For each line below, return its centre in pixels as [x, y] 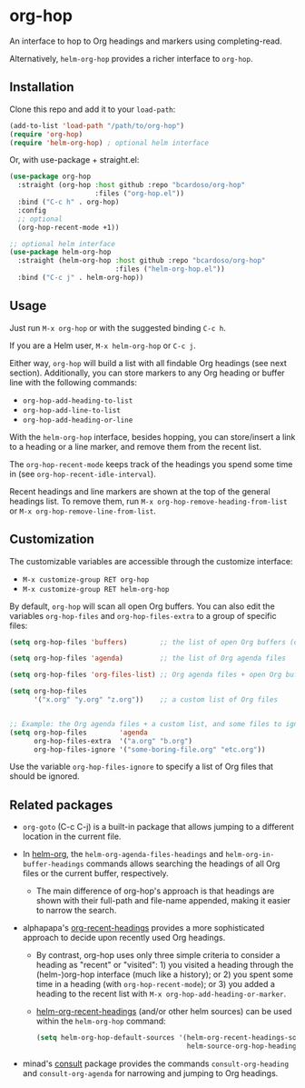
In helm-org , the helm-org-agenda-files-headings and [123, 854]
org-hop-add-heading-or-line [78, 420]
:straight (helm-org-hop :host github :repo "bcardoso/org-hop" [142, 261]
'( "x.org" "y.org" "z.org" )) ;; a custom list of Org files [156, 700]
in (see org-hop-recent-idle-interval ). [83, 474]
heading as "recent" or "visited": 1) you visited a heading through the [165, 965]
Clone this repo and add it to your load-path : [93, 109]
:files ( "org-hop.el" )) [139, 194]
